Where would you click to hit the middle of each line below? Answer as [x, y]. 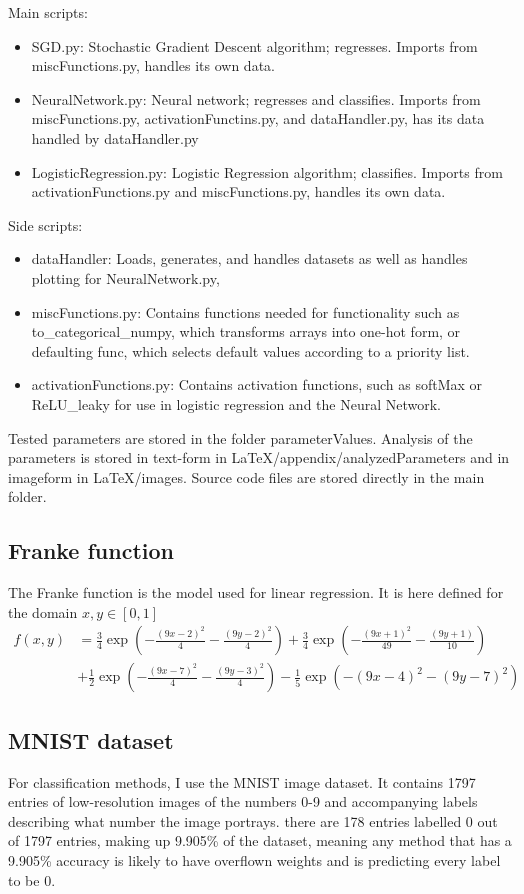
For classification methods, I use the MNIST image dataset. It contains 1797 [242, 781]
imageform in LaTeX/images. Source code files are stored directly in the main [246, 476]
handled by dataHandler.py [115, 137]
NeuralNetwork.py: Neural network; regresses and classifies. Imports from [256, 98]
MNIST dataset [91, 739]
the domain [43, 611]
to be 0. [32, 879]
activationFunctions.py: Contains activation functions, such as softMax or [257, 384]
